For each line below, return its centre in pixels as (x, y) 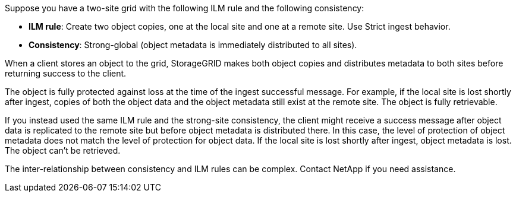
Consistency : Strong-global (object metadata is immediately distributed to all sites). (193, 45)
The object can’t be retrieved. (63, 150)
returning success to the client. (66, 73)
